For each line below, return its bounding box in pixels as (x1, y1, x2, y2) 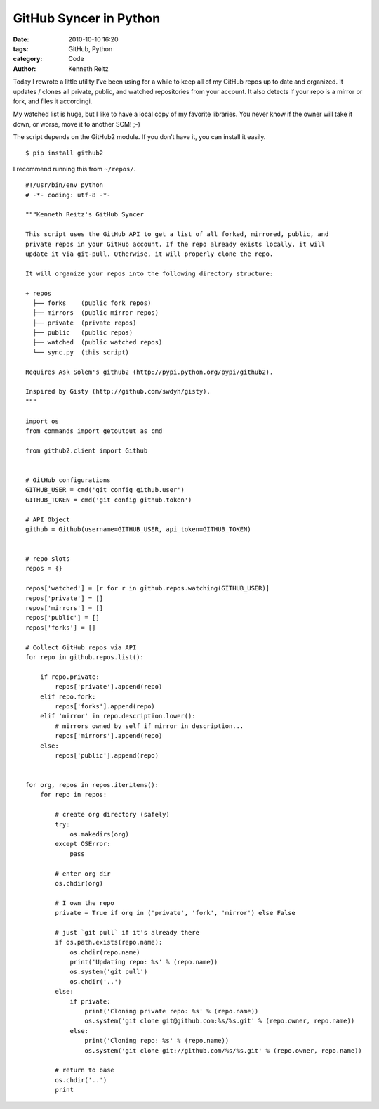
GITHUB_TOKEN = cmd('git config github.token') (25, 495, 192, 504)
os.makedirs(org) (69, 830, 130, 838)
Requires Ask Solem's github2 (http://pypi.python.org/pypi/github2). (25, 368, 274, 376)
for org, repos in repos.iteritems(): (25, 781, 159, 789)
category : (13, 55, 43, 63)
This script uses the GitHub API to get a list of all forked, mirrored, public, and (25, 231, 329, 238)
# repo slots (25, 555, 70, 563)
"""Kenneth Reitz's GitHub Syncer (25, 211, 144, 219)
